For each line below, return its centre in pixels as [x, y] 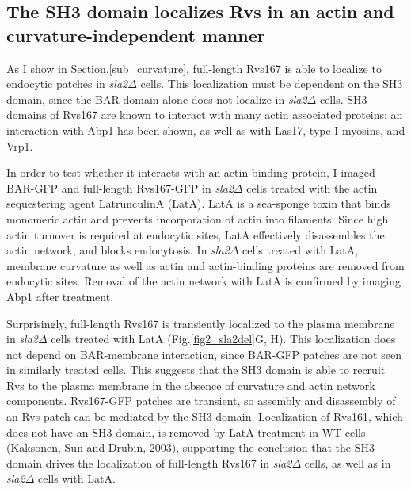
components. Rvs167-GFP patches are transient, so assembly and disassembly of [201, 401]
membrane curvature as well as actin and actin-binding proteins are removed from [205, 265]
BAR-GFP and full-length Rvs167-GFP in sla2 [120, 187]
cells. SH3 [343, 99]
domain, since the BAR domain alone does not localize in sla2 [157, 99]
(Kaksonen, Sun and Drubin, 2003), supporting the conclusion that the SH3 [190, 447]
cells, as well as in [348, 462]
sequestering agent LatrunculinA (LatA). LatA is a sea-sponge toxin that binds [199, 203]
